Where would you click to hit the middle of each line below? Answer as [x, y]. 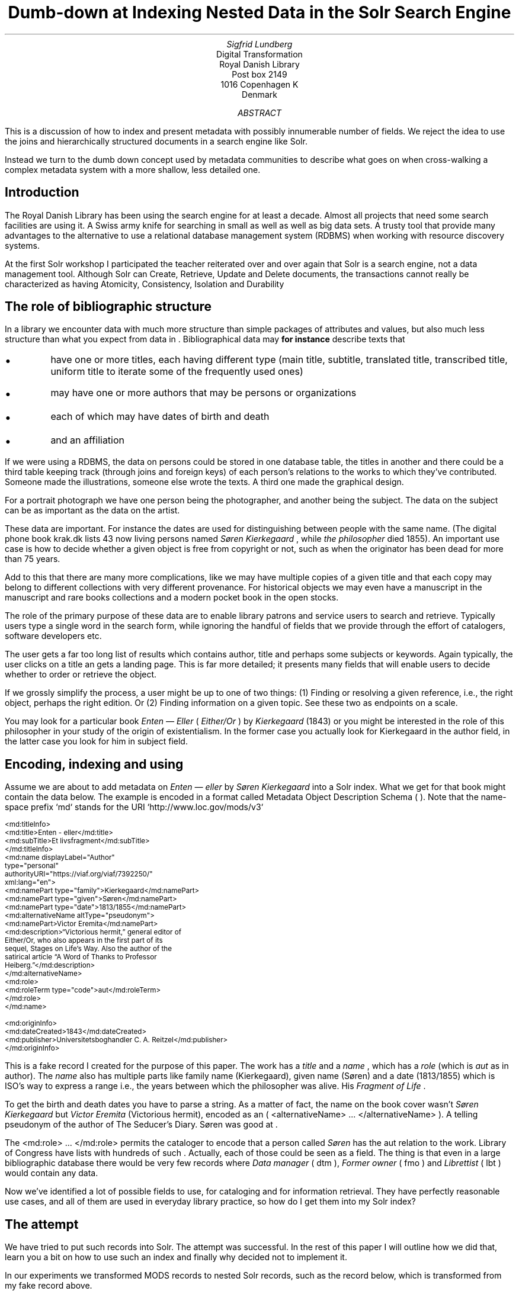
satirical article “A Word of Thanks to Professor [81, 957]
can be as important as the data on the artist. [92, 510]
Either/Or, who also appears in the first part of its [84, 941]
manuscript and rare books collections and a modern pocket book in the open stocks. [172, 598]
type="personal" [32, 866]
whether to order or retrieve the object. [81, 675]
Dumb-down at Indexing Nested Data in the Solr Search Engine [259, 12]
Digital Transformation [259, 54]
